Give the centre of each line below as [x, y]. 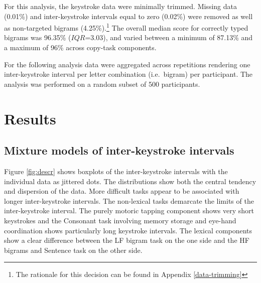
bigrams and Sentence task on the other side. [73, 250]
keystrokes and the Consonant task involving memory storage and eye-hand [120, 220]
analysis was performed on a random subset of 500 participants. [102, 84]
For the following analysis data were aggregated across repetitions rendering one [127, 64]
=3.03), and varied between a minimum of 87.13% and [169, 37]
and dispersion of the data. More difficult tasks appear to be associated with [122, 191]
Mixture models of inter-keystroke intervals [119, 150]
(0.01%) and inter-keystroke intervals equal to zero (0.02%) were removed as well [128, 16]
